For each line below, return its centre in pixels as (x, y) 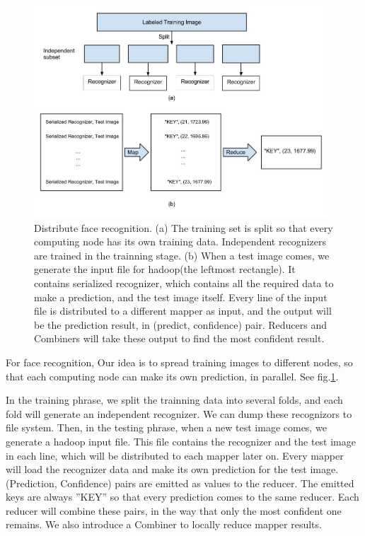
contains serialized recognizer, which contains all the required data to (184, 282)
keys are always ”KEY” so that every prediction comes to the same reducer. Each (182, 497)
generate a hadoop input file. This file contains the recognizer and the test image (181, 441)
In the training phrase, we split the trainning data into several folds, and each (174, 400)
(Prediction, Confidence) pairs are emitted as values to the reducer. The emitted (180, 483)
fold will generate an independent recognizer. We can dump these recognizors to (179, 413)
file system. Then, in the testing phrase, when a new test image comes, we (166, 427)
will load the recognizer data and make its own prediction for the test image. (172, 469)
